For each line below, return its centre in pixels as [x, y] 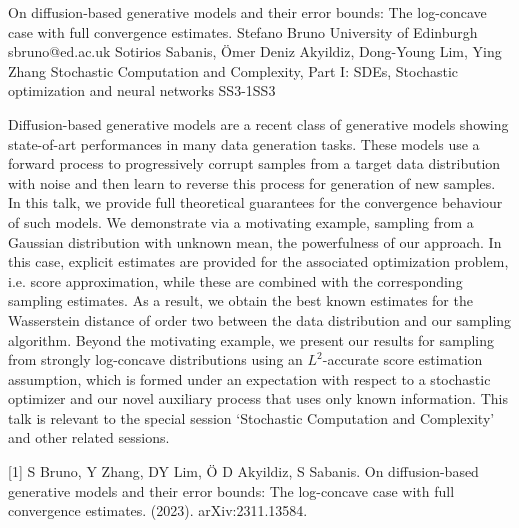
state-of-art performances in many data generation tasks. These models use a [244, 143]
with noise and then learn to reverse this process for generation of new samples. [252, 182]
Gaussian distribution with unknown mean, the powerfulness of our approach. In [255, 241]
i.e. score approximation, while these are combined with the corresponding [235, 280]
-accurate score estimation [402, 359]
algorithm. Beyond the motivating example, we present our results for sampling [251, 339]
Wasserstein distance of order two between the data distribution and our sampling [260, 319]
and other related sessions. [89, 437]
